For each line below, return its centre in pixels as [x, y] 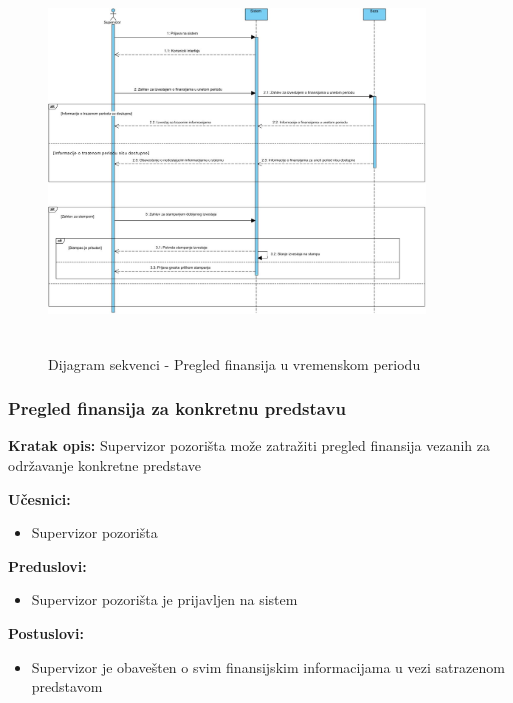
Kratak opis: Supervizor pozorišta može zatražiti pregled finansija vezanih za [249, 445]
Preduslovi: [47, 565]
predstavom [67, 686]
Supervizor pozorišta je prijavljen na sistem [164, 599]
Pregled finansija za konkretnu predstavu [177, 408]
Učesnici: [39, 498]
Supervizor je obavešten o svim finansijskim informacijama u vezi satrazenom [268, 666]
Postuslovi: [46, 632]
